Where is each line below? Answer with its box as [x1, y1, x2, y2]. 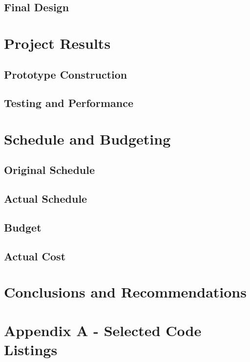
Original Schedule [4, 162, 95, 177]
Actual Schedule [4, 191, 87, 206]
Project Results [4, 33, 111, 53]
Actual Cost [4, 248, 66, 263]
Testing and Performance [4, 95, 133, 110]
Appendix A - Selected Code [4, 320, 202, 340]
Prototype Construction [4, 66, 127, 82]
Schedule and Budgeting [4, 128, 171, 149]
